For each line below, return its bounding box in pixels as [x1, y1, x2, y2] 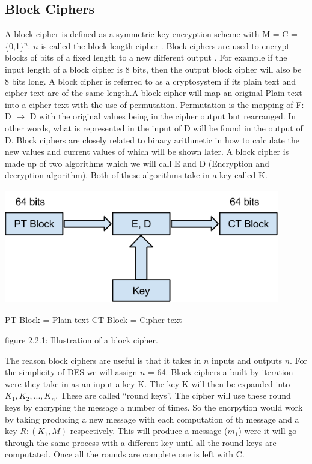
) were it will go [238, 424, 297, 437]
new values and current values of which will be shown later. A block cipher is [5, 145, 289, 158]
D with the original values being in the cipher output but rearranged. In [29, 110, 296, 122]
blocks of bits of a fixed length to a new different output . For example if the [5, 51, 287, 64]
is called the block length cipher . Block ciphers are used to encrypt [41, 39, 290, 52]
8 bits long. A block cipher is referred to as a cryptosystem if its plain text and [5, 74, 296, 87]
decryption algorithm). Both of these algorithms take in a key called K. [5, 169, 268, 181]
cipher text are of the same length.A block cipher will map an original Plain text [5, 86, 302, 99]
